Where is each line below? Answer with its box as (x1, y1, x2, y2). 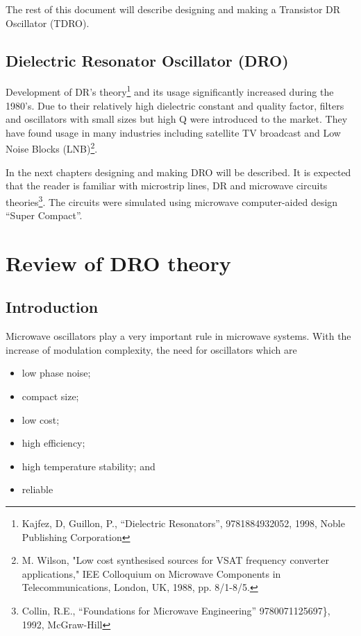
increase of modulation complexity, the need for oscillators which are (6, 342, 297, 356)
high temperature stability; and (22, 458, 156, 473)
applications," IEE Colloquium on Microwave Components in (22, 566, 281, 581)
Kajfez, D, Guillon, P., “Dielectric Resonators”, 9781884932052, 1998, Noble (22, 516, 345, 531)
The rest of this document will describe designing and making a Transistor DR (6, 2, 341, 16)
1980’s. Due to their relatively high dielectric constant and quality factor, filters (6, 98, 344, 112)
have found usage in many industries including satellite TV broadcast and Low (6, 125, 341, 139)
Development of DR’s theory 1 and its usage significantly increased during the (6, 83, 334, 99)
